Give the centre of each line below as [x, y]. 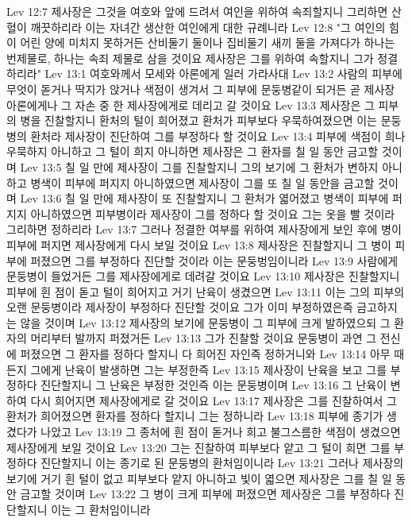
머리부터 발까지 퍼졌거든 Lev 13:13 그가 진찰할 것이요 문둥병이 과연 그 [204, 338]
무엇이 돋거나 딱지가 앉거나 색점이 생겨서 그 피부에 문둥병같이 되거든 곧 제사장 [201, 89]
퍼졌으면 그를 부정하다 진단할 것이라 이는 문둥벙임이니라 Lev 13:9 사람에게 [214, 260]
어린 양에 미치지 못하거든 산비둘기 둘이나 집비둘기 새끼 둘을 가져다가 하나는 [208, 43]
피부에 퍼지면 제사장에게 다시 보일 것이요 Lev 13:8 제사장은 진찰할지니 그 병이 [199, 244]
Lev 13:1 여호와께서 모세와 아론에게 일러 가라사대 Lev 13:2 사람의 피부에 [223, 73]
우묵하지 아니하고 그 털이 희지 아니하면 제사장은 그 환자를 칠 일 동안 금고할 [193, 151]
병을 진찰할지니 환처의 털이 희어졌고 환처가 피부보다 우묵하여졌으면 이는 [198, 120]
